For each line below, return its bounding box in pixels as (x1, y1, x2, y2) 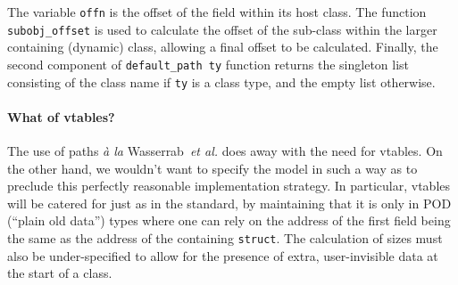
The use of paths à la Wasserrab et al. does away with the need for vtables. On (7, 142, 443, 160)
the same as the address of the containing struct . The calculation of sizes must (7, 228, 443, 247)
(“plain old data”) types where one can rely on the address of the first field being (7, 211, 451, 230)
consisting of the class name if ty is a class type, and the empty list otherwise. (7, 72, 436, 91)
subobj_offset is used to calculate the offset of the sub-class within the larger (7, 20, 437, 38)
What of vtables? (7, 107, 115, 126)
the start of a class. (7, 264, 112, 282)
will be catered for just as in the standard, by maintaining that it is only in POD (7, 193, 452, 212)
